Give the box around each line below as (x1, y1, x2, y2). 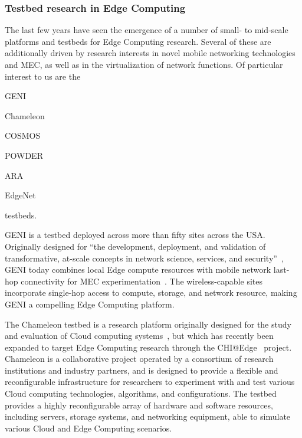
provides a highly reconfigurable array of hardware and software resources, (5, 398, 273, 411)
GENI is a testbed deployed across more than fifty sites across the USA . (5, 228, 265, 241)
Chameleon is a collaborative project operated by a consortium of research (5, 352, 274, 365)
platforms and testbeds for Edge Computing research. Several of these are (5, 35, 271, 47)
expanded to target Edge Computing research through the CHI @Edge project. (5, 341, 292, 353)
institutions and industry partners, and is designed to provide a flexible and (5, 364, 278, 376)
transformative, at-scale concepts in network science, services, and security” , (5, 251, 284, 264)
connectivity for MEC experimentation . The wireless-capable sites (21, 274, 262, 287)
